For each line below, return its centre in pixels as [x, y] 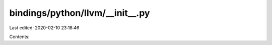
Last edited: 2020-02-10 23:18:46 [44, 28]
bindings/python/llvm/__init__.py [80, 13]
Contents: [19, 37]
